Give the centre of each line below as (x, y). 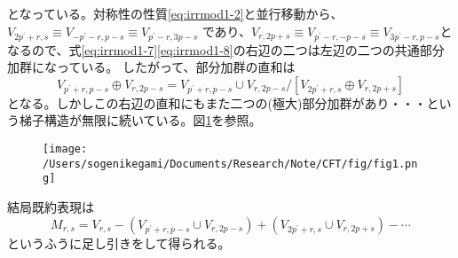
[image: (65, 149)
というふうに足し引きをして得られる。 (119, 242)
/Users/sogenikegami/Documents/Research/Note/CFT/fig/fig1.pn (230, 164)
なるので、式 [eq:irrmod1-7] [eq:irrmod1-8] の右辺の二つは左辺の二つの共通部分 (226, 49)
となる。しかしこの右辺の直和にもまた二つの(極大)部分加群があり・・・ (217, 102)
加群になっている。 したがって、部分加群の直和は (151, 67)
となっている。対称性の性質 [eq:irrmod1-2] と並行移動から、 (175, 13)
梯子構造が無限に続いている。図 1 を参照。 (140, 120)
